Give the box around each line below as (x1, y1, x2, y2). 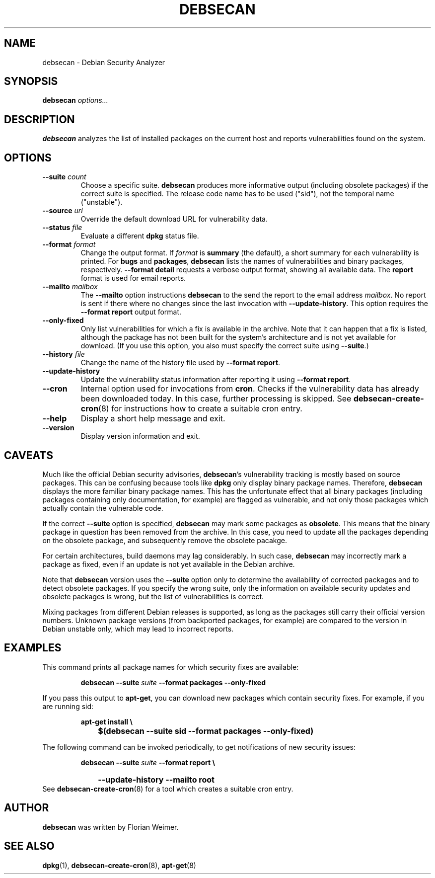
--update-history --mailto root (98, 774, 215, 785)
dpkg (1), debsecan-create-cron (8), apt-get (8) (42, 861, 196, 870)
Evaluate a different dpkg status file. (80, 232, 199, 240)
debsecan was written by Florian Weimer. (42, 822, 179, 831)
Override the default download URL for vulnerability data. (80, 215, 268, 224)
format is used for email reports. (80, 274, 186, 283)
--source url (42, 206, 83, 215)
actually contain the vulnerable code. (42, 503, 163, 512)
